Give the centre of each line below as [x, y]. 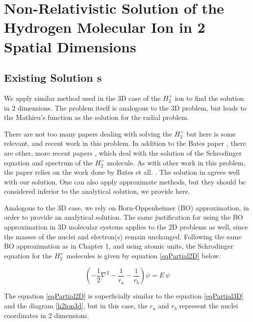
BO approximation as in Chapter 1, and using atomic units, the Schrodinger [119, 246]
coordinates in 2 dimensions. [47, 315]
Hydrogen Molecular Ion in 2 [105, 27]
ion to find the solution [209, 98]
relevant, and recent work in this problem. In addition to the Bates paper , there [125, 143]
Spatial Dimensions [70, 46]
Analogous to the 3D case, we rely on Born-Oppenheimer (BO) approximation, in [126, 207]
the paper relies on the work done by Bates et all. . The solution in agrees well [122, 172]
